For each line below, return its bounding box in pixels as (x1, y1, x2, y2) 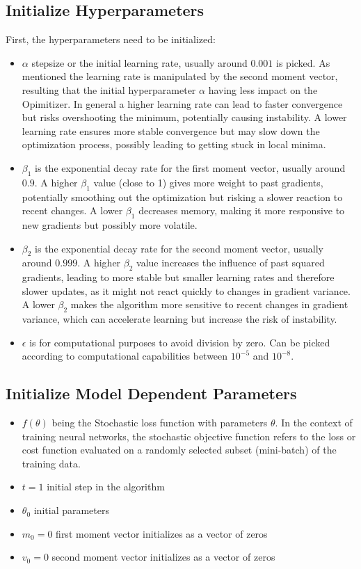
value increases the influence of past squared (136, 255, 325, 270)
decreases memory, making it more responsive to (138, 203, 345, 218)
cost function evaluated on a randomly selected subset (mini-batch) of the (22, 442, 337, 457)
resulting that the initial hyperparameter (22, 82, 196, 97)
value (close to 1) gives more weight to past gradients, (93, 175, 323, 189)
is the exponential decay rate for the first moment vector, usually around (35, 160, 346, 175)
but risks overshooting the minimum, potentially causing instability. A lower (22, 110, 347, 125)
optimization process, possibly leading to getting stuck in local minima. (22, 137, 326, 152)
